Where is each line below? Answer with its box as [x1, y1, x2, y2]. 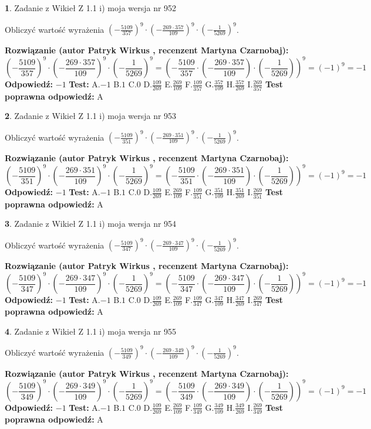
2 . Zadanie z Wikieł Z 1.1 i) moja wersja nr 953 [5, 110, 177, 122]
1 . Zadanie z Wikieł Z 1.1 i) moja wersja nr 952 [5, 2, 177, 13]
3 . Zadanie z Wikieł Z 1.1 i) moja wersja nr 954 [5, 217, 177, 230]
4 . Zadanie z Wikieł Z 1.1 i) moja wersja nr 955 [5, 325, 177, 337]
